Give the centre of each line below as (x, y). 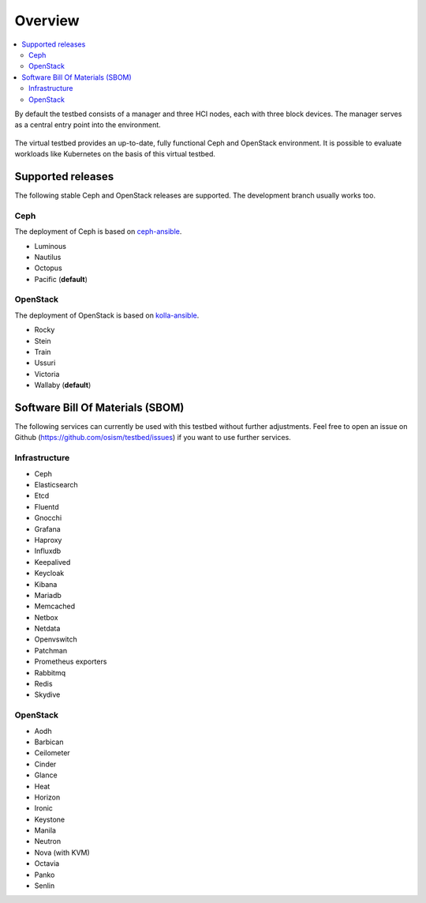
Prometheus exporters (71, 662)
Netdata (47, 629)
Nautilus (48, 257)
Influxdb (48, 551)
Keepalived (52, 562)
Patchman (50, 650)
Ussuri (45, 363)
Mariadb (48, 595)
